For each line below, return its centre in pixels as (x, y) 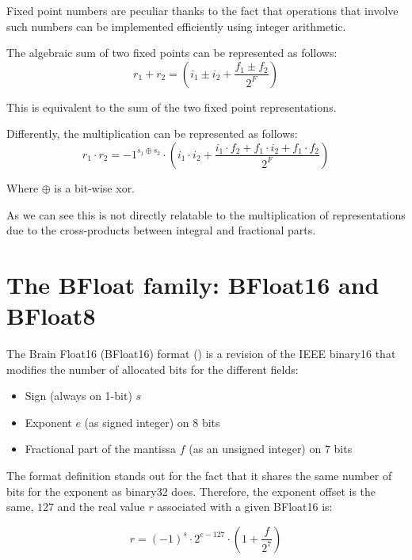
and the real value (101, 507)
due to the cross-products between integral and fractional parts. (161, 230)
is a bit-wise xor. (95, 187)
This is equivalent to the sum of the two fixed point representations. (172, 107)
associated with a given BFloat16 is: (245, 507)
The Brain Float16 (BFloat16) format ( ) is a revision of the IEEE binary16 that (201, 354)
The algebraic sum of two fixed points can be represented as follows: (172, 53)
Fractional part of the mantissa (101, 449)
